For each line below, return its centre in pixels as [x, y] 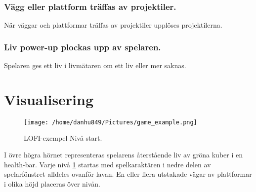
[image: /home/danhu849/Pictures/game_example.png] [110, 122]
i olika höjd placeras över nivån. [52, 183]
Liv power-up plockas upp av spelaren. [83, 47]
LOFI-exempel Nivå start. [63, 138]
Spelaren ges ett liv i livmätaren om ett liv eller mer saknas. [95, 65]
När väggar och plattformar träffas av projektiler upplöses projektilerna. [113, 25]
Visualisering [49, 99]
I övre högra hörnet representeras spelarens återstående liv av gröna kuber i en [123, 154]
